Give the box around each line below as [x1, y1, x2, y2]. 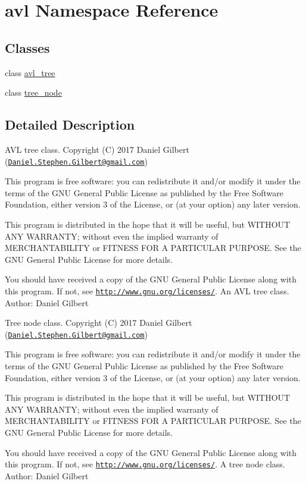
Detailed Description [5, 115, 135, 134]
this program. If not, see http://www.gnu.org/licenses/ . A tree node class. [5, 458, 285, 470]
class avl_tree [5, 66, 55, 78]
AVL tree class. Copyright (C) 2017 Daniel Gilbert [5, 143, 189, 155]
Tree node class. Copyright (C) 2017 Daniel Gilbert [5, 316, 192, 329]
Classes [5, 38, 50, 56]
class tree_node [5, 86, 62, 99]
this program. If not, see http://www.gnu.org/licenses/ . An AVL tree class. [5, 284, 289, 297]
